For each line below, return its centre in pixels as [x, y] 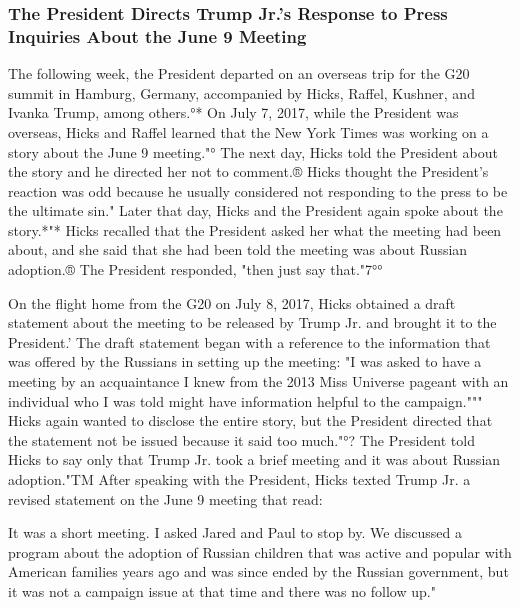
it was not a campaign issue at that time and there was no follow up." [222, 590]
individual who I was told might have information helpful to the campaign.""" [245, 400]
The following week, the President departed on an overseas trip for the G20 [239, 73]
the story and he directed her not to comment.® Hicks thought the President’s [248, 171]
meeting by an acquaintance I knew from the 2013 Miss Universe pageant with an [258, 381]
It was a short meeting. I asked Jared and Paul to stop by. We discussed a [235, 532]
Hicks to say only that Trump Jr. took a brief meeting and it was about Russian [254, 459]
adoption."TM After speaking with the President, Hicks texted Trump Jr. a [239, 479]
